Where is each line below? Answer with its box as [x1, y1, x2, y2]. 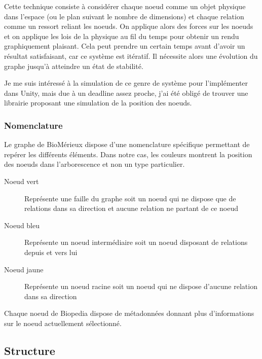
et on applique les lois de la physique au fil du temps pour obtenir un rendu [4, 30, 239, 41]
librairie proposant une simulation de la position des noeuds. [4, 97, 192, 108]
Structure [4, 342, 55, 358]
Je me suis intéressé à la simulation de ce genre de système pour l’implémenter [4, 78, 248, 88]
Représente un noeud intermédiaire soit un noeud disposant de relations [24, 237, 248, 247]
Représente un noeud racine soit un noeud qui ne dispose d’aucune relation [24, 281, 257, 292]
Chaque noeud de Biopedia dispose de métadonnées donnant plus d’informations [4, 308, 254, 318]
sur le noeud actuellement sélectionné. [4, 317, 122, 328]
